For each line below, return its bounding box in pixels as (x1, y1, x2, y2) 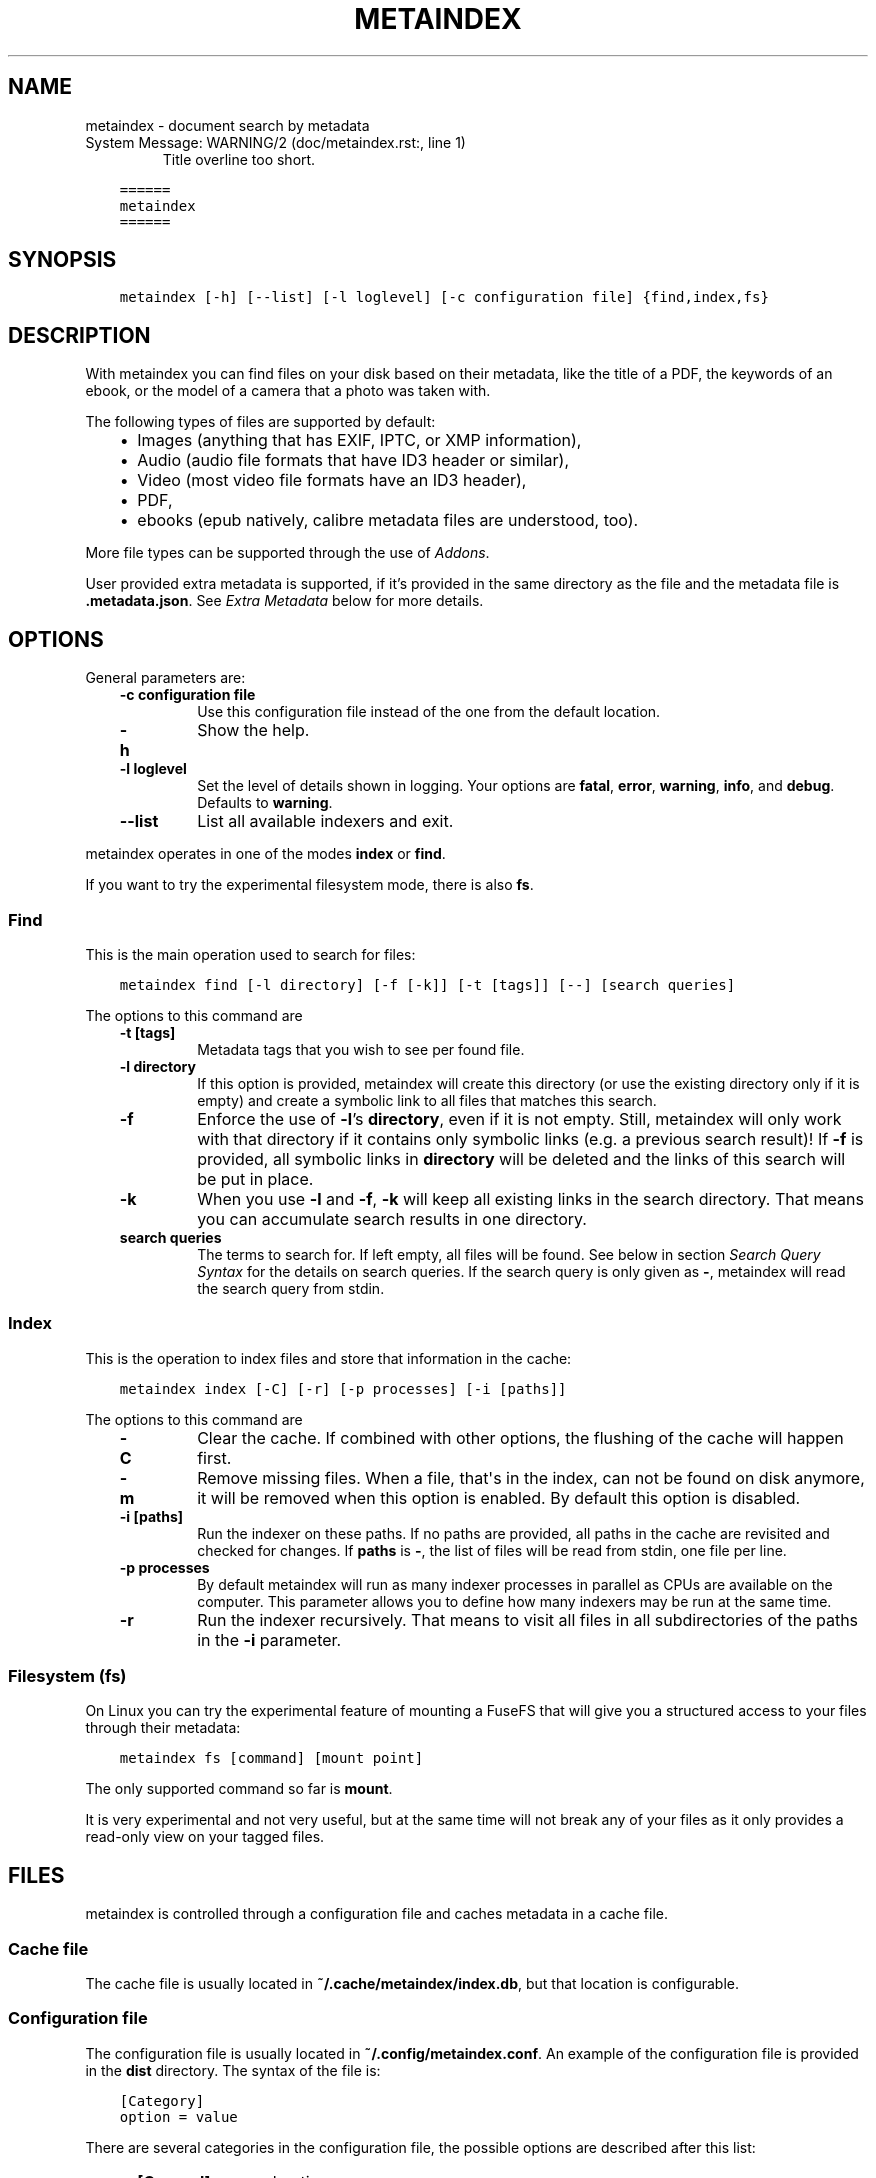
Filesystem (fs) (8, 1666, 127, 1686)
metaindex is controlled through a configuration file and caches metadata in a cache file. (85, 1905, 669, 1923)
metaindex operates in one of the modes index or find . (85, 845, 446, 863)
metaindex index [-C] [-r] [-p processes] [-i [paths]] (119, 1380, 567, 1397)
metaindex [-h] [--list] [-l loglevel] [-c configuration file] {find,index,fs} (119, 289, 769, 306)
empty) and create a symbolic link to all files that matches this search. (197, 1091, 657, 1109)
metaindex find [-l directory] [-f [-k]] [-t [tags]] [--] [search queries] (119, 976, 736, 993)
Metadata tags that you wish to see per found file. (197, 1040, 525, 1058)
